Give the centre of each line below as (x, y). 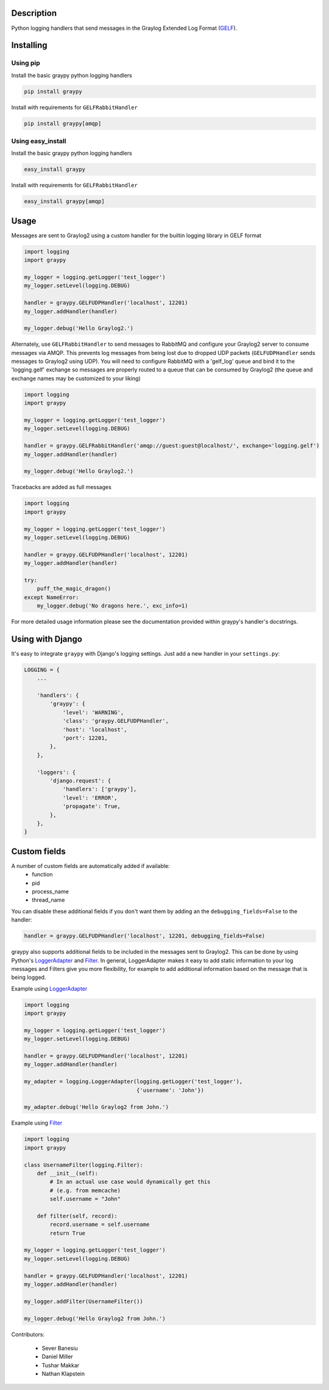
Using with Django (47, 639)
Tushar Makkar (61, 1365)
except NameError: (51, 597)
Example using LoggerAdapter (49, 989)
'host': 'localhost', (95, 729)
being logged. (29, 977)
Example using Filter (37, 1123)
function (42, 875)
